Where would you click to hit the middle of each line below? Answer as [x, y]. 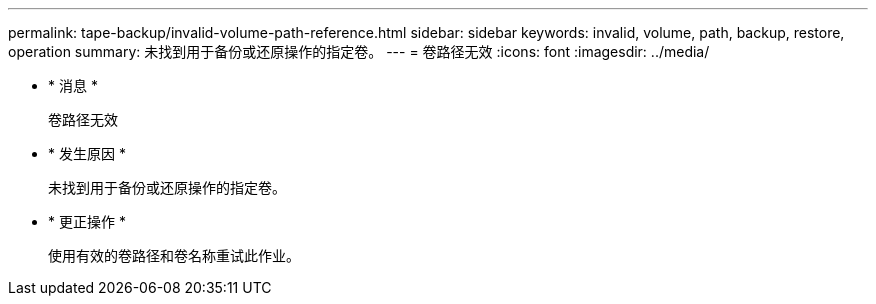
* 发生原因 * [87, 153]
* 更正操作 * [87, 221]
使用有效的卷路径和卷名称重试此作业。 [174, 255]
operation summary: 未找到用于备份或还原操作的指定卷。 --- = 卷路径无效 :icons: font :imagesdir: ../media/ [359, 51]
